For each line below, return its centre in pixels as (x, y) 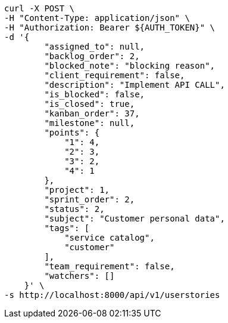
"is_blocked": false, (95, 94)
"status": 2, (74, 209)
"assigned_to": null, (95, 47)
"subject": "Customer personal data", (135, 219)
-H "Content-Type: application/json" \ (97, 18)
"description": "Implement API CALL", (135, 85)
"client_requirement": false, (115, 75)
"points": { (72, 133)
